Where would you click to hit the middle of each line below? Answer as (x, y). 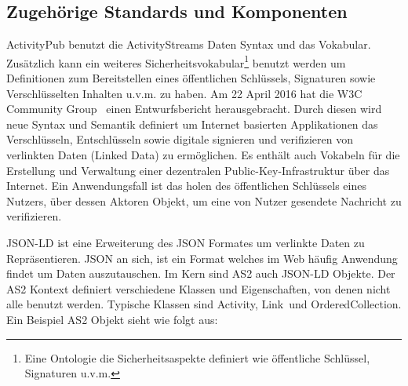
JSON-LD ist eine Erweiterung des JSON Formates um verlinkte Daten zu (186, 242)
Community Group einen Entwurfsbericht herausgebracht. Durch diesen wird (194, 109)
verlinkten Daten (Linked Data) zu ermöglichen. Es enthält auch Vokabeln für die (203, 155)
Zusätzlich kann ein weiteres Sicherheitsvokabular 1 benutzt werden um (176, 61)
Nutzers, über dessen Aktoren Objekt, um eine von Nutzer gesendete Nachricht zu (204, 200)
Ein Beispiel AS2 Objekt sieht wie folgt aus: (112, 319)
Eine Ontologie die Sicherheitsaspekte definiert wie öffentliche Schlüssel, (197, 357)
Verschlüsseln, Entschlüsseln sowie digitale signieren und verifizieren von (180, 139)
